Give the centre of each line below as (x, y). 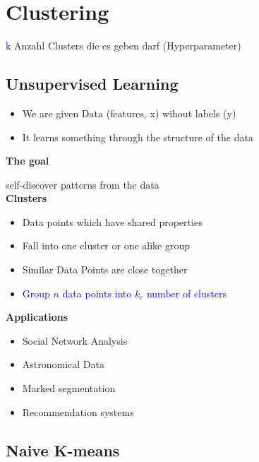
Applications (37, 317)
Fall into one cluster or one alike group (106, 245)
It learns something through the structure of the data (138, 137)
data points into (97, 293)
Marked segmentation (69, 388)
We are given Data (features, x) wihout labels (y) (129, 113)
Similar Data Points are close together (105, 269)
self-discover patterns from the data (83, 184)
